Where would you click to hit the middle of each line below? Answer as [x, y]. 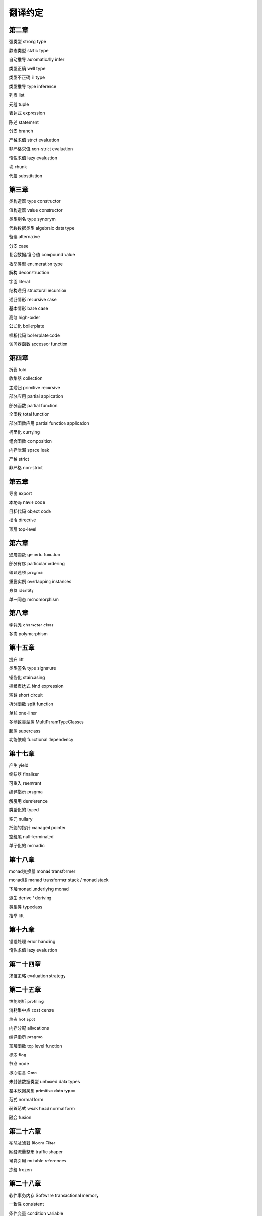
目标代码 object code [30, 511]
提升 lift [16, 659]
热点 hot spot [22, 1019]
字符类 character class [32, 625]
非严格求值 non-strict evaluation [41, 149]
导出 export [20, 493]
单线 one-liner [23, 713]
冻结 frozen [20, 1169]
